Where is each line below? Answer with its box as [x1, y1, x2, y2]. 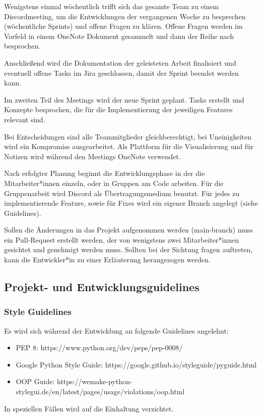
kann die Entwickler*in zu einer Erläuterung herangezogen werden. [4, 254, 211, 265]
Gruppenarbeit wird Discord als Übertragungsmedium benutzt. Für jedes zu [4, 188, 240, 198]
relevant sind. [4, 114, 45, 124]
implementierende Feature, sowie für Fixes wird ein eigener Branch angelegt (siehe [4, 198, 258, 208]
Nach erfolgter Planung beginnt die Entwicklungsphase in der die [4, 168, 205, 178]
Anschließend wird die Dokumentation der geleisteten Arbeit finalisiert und [4, 57, 236, 68]
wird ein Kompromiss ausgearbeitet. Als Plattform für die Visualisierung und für [4, 141, 254, 152]
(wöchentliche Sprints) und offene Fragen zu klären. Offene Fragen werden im [4, 21, 243, 31]
